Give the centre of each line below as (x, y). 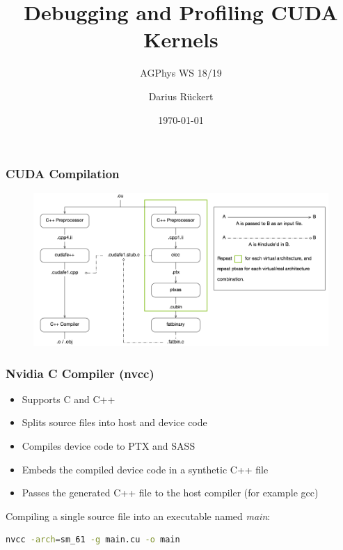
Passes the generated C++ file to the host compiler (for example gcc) (170, 493)
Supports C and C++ (69, 399)
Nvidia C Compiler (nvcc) (80, 373)
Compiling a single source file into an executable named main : (138, 516)
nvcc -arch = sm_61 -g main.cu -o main (93, 540)
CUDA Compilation (63, 174)
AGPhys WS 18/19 (181, 73)
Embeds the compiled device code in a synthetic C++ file (145, 469)
